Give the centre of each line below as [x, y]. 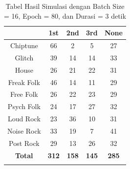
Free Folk [24, 94]
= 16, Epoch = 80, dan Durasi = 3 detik [65, 15]
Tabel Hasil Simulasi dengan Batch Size [65, 6]
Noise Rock [24, 130]
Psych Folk [24, 106]
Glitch [24, 57]
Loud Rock [24, 119]
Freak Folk [24, 82]
